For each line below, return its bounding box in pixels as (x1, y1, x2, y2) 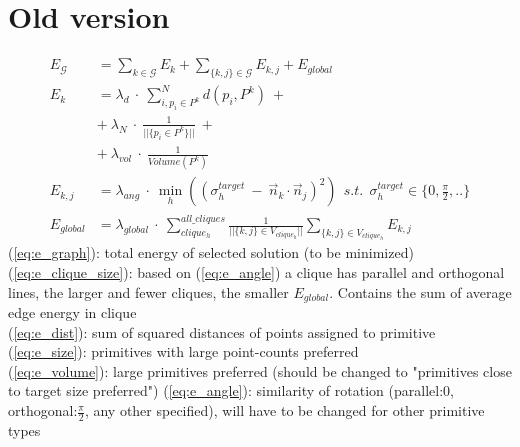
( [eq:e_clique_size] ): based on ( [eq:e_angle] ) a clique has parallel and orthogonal (8, 262, 505, 283)
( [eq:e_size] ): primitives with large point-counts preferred (8, 341, 359, 362)
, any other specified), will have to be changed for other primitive (84, 400, 485, 421)
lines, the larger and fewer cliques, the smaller (8, 281, 289, 302)
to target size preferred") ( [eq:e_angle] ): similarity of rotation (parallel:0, (8, 380, 454, 401)
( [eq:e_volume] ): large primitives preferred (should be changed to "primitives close (8, 360, 512, 381)
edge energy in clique (8, 302, 137, 323)
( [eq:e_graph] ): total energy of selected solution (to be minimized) (8, 242, 414, 263)
